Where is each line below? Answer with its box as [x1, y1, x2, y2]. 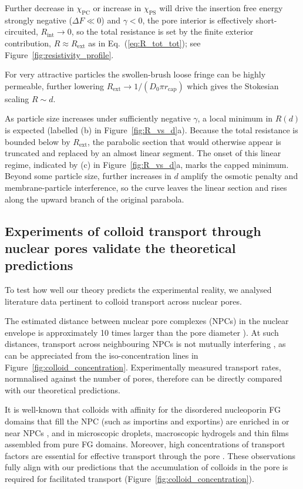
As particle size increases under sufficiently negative [5, 112, 191, 124]
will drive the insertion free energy [159, 2, 283, 14]
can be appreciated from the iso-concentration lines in [5, 349, 198, 362]
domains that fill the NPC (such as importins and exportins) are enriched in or [5, 415, 289, 427]
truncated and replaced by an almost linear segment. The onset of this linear [5, 147, 281, 159]
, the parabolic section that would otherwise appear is [87, 135, 281, 147]
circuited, [5, 25, 38, 38]
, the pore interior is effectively [142, 14, 253, 26]
